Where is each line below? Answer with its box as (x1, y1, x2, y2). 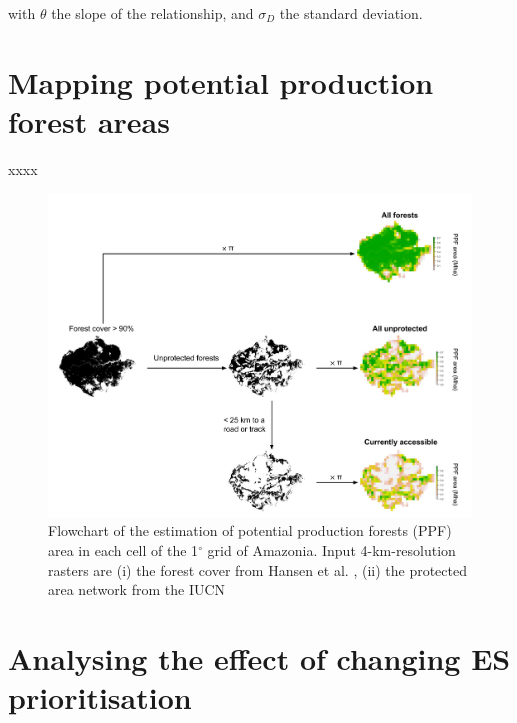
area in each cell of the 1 (48, 539, 199, 560)
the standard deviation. (279, 3, 423, 23)
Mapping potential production (8, 61, 434, 102)
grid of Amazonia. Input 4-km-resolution (207, 539, 456, 560)
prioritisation (8, 677, 192, 718)
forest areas (8, 100, 170, 141)
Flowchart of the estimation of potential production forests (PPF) (48, 520, 452, 541)
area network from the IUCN (48, 579, 226, 600)
